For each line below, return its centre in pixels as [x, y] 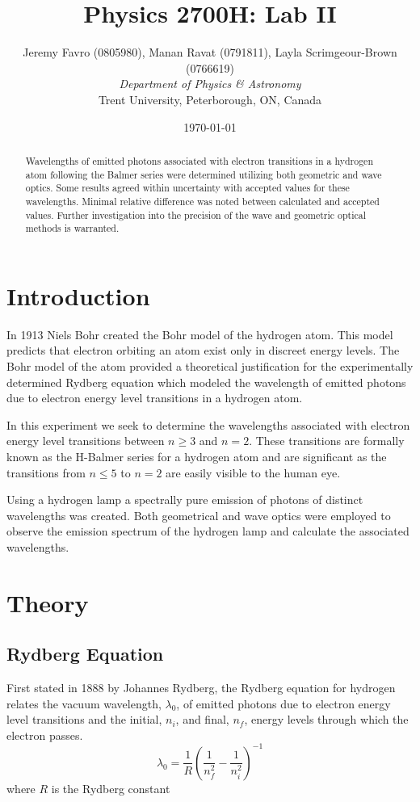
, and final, [202, 719]
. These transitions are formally [327, 441]
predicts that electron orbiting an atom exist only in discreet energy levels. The [203, 350]
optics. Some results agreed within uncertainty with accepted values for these [187, 188]
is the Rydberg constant [111, 788]
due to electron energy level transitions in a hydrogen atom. [155, 398]
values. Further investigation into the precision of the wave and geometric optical [196, 214]
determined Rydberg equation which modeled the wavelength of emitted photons [206, 382]
